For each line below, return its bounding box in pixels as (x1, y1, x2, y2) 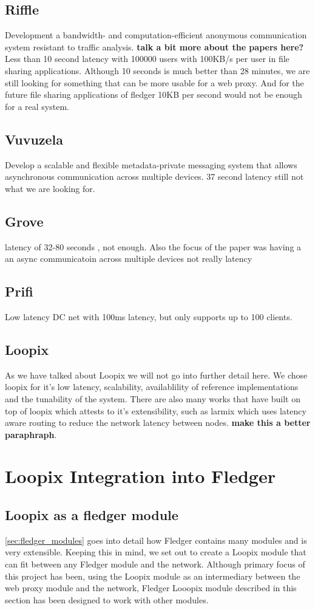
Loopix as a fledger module (5, 505, 178, 524)
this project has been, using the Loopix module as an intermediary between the (5, 569, 300, 582)
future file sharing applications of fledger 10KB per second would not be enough (5, 88, 302, 101)
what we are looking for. (5, 182, 95, 194)
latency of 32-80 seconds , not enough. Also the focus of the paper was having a (5, 240, 302, 253)
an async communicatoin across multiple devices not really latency (5, 252, 252, 265)
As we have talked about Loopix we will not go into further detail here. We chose (5, 368, 308, 381)
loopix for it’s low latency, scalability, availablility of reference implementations (5, 380, 299, 393)
